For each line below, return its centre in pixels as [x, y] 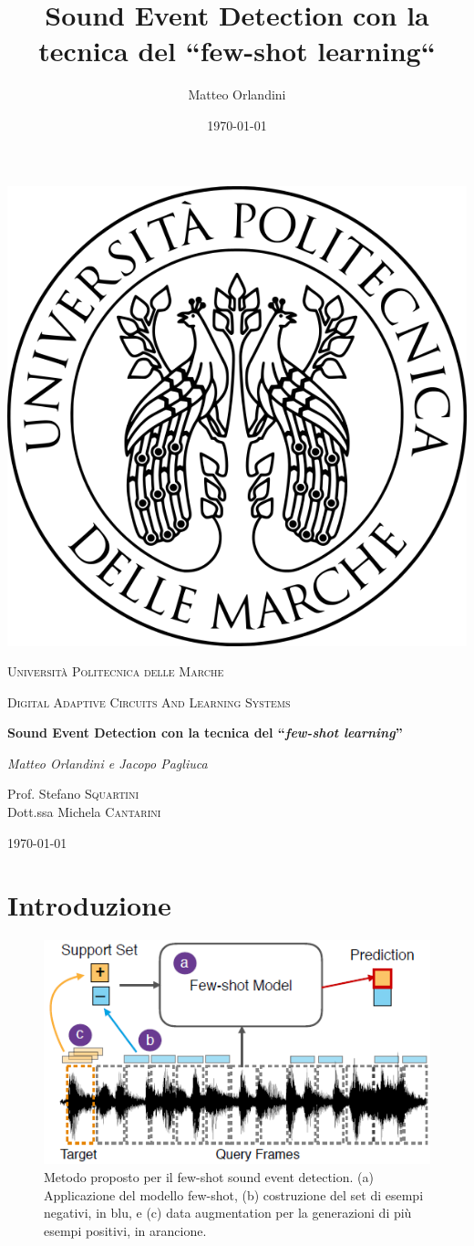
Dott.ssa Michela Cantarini [84, 812]
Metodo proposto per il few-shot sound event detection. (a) [209, 1176]
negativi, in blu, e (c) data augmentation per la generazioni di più [228, 1213]
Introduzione [89, 905]
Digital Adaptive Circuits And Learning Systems [149, 702]
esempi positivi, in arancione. [125, 1230]
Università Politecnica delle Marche [116, 671]
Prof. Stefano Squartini [73, 794]
